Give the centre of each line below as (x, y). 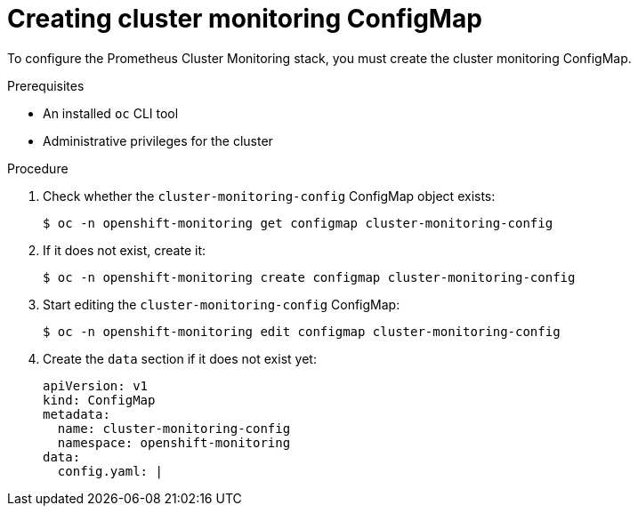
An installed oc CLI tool (111, 113)
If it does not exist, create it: (124, 250)
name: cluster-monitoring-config (174, 428)
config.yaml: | (110, 471)
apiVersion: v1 (96, 385)
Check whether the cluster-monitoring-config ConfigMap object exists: (269, 196)
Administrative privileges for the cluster (158, 140)
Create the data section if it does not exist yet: (180, 358)
